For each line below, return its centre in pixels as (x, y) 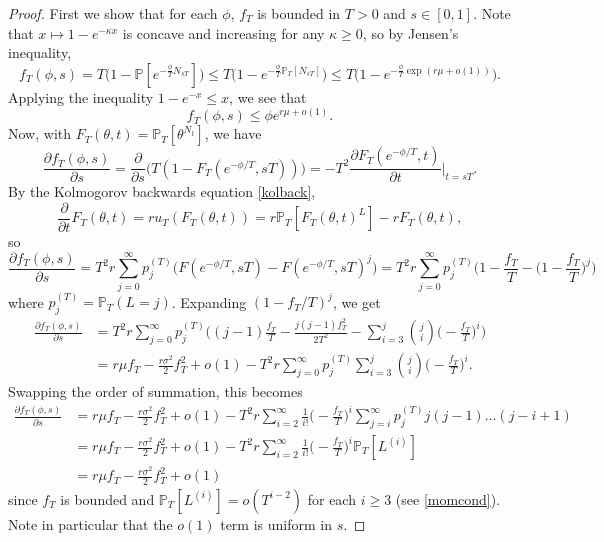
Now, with (39, 133)
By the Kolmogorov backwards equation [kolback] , (162, 191)
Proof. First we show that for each (113, 13)
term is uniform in (276, 523)
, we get (356, 301)
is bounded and (107, 498)
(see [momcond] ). (448, 498)
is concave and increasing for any (223, 32)
